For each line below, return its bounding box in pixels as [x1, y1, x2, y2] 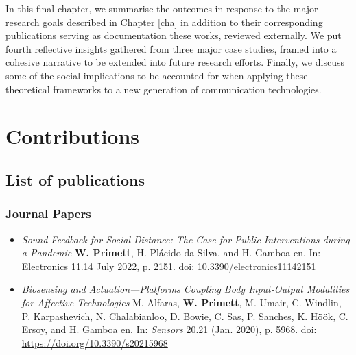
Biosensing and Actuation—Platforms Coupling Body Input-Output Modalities [21, 282, 350, 296]
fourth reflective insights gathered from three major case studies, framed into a [5, 41, 337, 56]
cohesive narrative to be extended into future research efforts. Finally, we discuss [5, 55, 344, 69]
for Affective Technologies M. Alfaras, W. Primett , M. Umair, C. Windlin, [21, 295, 342, 309]
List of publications [5, 169, 145, 190]
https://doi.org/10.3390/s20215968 [21, 335, 168, 350]
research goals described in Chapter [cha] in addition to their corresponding [5, 14, 323, 29]
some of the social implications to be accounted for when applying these [5, 68, 308, 82]
